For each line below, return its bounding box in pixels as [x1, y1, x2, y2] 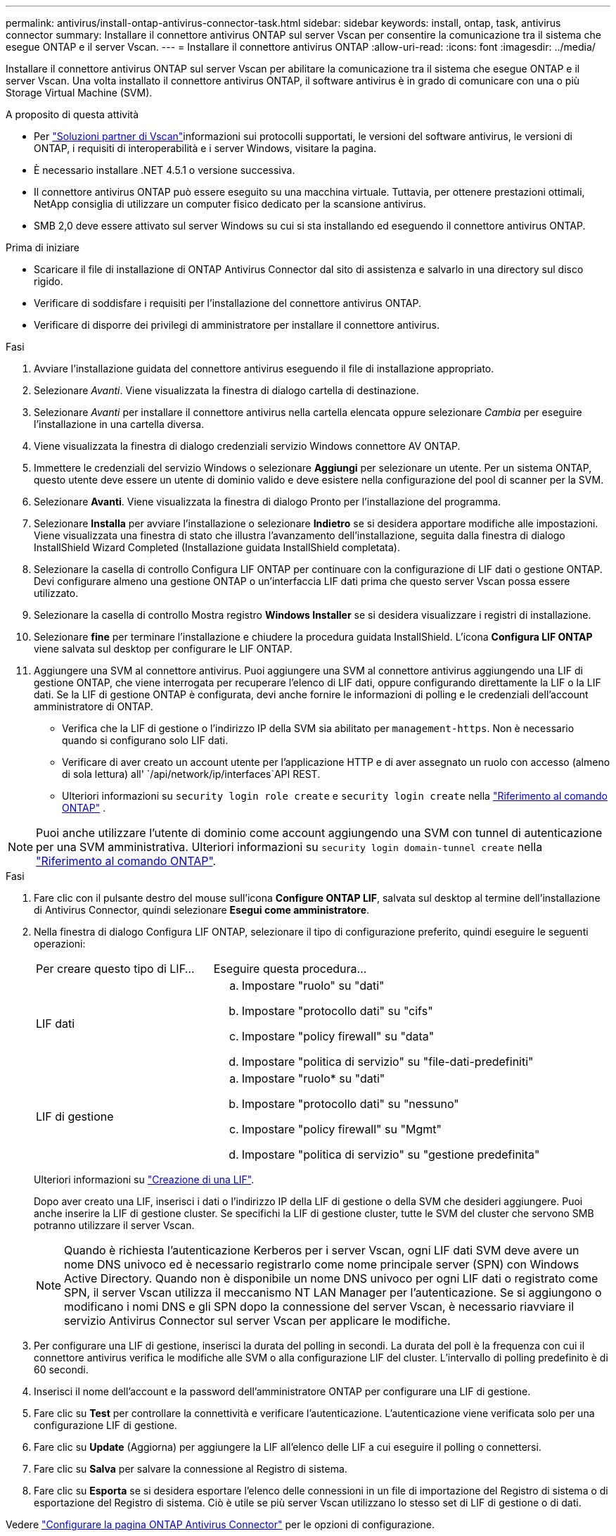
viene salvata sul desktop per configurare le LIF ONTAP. [34, 643, 293, 655]
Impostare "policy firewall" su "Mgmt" [241, 1122, 442, 1136]
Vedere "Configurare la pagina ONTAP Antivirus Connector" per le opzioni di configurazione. [6, 1518, 435, 1530]
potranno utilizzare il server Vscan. [34, 1219, 195, 1231]
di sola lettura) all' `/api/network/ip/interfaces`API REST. [62, 768, 321, 780]
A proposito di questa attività [6, 108, 139, 120]
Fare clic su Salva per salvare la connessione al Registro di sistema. [34, 1463, 347, 1475]
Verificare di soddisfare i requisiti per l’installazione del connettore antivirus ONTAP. [34, 297, 421, 309]
